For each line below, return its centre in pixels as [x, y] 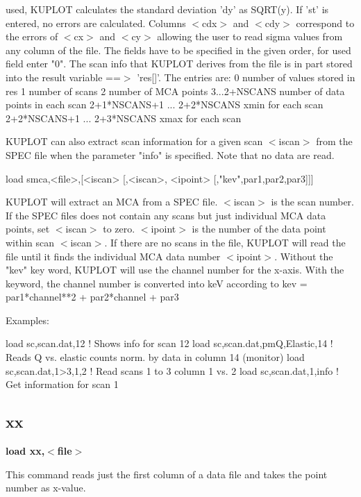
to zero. [119, 229]
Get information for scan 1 [62, 384]
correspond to [325, 23]
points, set [28, 229]
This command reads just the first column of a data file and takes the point [167, 474]
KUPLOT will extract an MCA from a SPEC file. [112, 202]
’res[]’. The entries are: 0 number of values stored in [246, 77]
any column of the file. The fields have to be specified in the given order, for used [178, 50]
